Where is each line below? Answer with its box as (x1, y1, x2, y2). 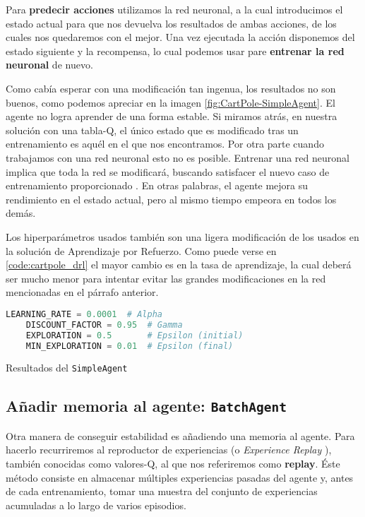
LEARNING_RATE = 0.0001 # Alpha (6, 309, 162, 319)
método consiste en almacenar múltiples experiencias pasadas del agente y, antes (6, 470, 354, 485)
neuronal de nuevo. (6, 57, 93, 72)
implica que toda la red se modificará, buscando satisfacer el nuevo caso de (6, 164, 330, 179)
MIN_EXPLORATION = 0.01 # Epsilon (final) (25, 340, 234, 351)
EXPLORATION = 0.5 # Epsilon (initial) (25, 330, 244, 340)
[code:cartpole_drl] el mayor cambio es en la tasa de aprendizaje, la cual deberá (6, 257, 352, 272)
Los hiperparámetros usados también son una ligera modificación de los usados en (6, 229, 359, 244)
